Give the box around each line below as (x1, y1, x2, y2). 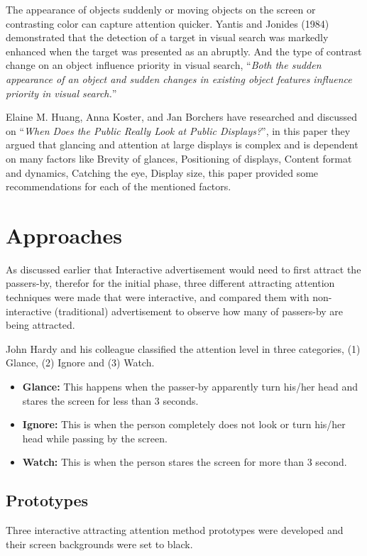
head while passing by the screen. (22, 430, 168, 445)
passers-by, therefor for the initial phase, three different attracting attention (6, 276, 335, 290)
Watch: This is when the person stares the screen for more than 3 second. (22, 454, 347, 469)
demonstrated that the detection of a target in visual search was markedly (6, 30, 329, 45)
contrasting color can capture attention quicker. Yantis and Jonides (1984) (6, 16, 329, 31)
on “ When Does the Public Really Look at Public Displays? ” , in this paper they (6, 123, 351, 138)
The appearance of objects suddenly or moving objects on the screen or (6, 2, 316, 16)
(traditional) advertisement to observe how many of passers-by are (54, 303, 344, 318)
